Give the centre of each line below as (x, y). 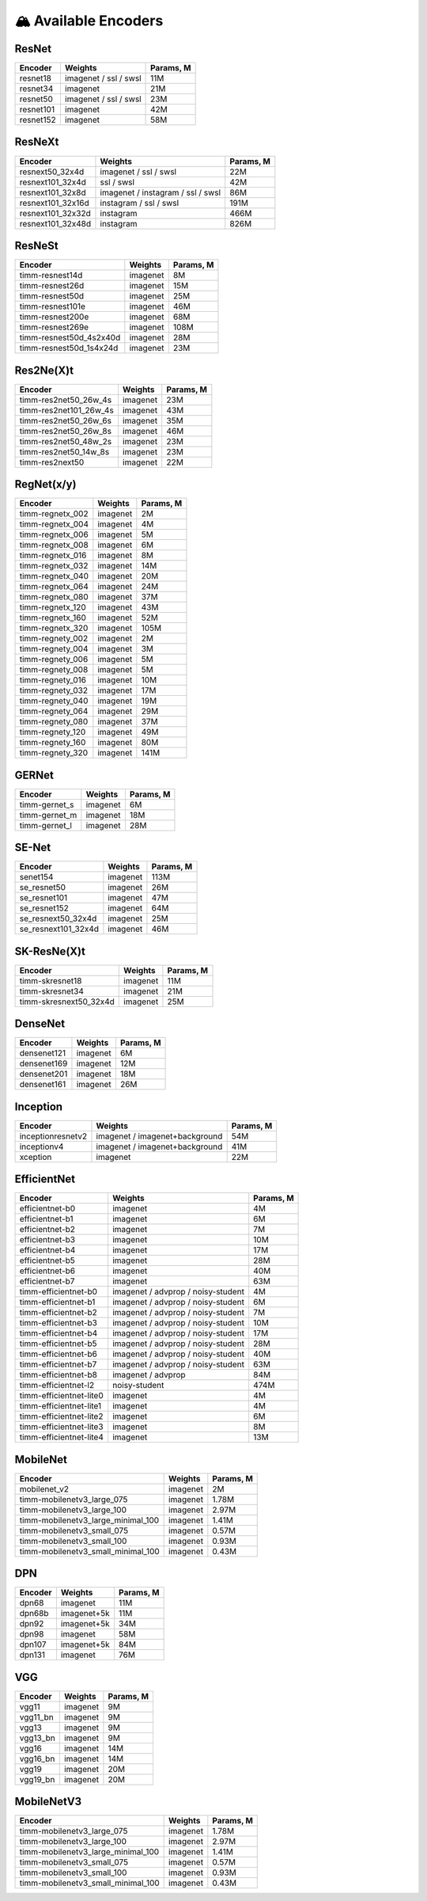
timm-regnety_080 (54, 722)
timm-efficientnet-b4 (59, 1333)
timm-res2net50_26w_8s (66, 431)
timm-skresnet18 (51, 980)
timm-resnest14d (51, 276)
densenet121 (43, 1053)
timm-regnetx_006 (54, 534)
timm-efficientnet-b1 (57, 1302)
